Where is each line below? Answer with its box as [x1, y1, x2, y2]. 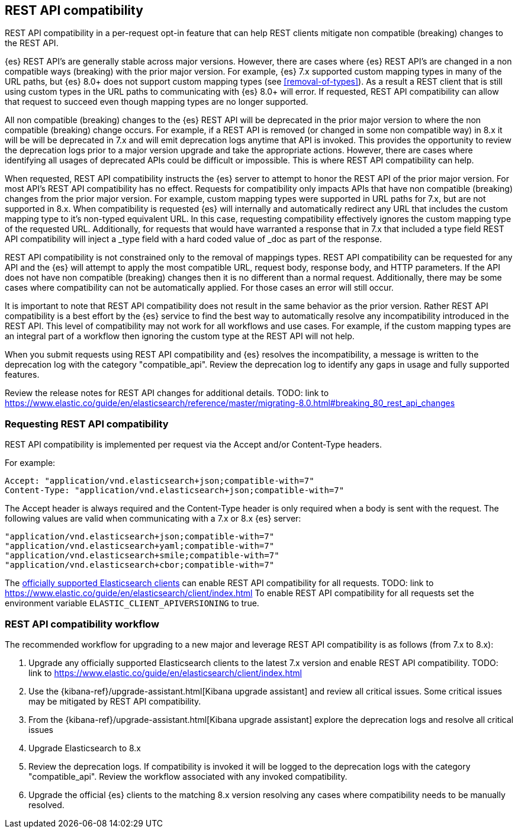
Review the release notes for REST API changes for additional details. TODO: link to [5, 388, 329, 398]
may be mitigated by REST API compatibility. [28, 696, 201, 706]
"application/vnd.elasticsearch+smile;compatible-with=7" [5, 551, 279, 561]
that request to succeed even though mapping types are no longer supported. [5, 97, 308, 107]
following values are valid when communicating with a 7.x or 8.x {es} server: [5, 513, 301, 524]
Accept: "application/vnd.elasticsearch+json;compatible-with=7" [5, 476, 314, 486]
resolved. [28, 799, 65, 810]
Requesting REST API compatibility [5, 417, 169, 430]
